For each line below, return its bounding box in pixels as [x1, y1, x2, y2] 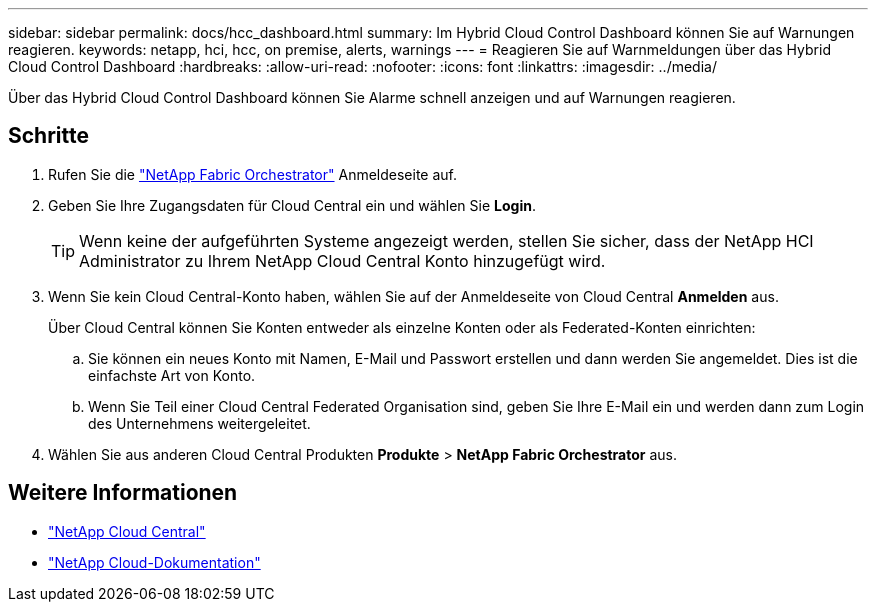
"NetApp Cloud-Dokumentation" [48, 553, 261, 571]
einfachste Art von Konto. [88, 366, 256, 384]
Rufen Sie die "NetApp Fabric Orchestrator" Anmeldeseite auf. [48, 165, 457, 183]
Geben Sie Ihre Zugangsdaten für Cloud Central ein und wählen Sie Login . [48, 196, 536, 214]
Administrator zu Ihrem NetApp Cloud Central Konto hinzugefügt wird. [79, 250, 606, 271]
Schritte [8, 123, 89, 149]
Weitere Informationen [8, 480, 238, 506]
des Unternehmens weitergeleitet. [88, 414, 311, 432]
